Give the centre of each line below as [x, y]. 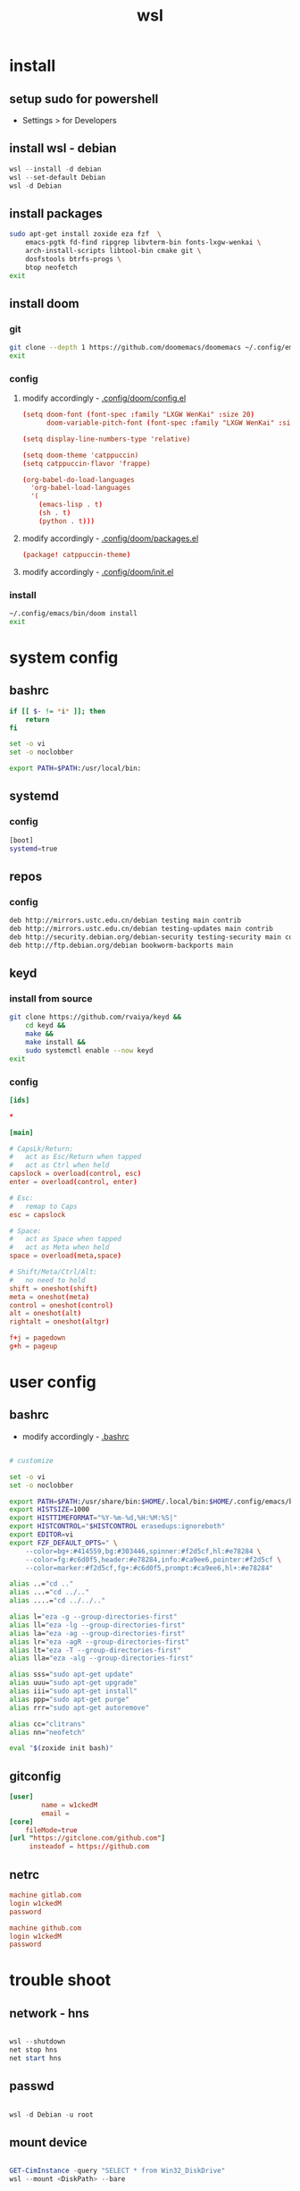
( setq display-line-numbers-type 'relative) [106, 439]
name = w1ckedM [70, 1805]
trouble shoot [60, 1980]
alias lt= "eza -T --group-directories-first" [95, 1650]
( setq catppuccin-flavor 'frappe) [86, 463]
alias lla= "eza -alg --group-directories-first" [101, 1658]
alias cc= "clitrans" [48, 1724]
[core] [21, 1822]
